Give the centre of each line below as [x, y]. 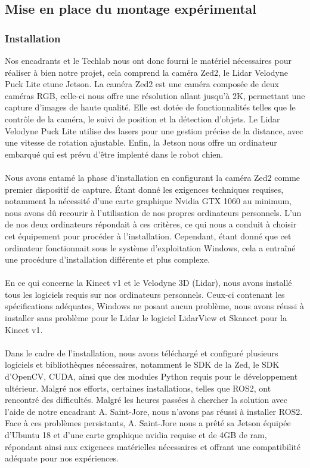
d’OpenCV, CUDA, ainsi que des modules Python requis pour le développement [151, 376]
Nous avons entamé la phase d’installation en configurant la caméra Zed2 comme [153, 177]
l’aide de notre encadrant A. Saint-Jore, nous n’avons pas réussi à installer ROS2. [154, 411]
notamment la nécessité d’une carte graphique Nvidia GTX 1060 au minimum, [148, 201]
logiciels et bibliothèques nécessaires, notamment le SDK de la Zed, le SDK [142, 364]
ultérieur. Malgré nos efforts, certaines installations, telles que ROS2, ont [138, 388]
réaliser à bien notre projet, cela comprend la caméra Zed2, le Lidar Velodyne [146, 72]
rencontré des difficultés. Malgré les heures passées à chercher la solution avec [146, 400]
